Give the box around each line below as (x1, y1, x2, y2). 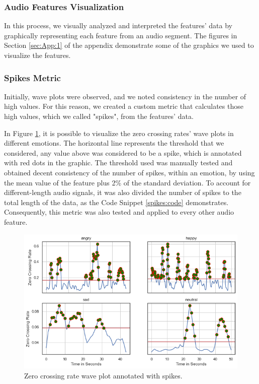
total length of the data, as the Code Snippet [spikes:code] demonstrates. (4, 197, 229, 207)
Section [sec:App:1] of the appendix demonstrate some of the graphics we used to (4, 40, 254, 50)
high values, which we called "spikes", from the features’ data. (4, 111, 194, 121)
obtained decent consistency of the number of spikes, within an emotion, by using (4, 167, 255, 177)
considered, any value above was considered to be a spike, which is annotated (4, 147, 242, 158)
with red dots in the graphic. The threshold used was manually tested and (4, 157, 233, 168)
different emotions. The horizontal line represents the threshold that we (4, 138, 224, 148)
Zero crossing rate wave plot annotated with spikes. (24, 370, 183, 380)
